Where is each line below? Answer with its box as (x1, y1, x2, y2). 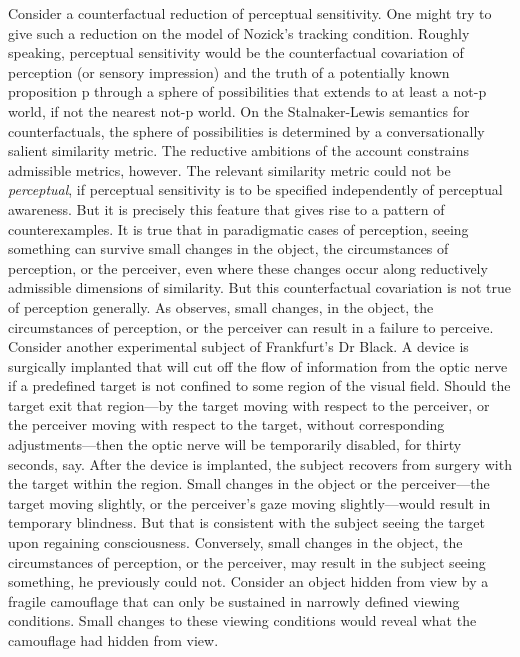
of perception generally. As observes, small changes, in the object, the (8, 296, 434, 317)
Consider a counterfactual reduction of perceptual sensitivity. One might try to (8, 3, 492, 23)
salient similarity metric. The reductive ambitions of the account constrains (8, 140, 469, 161)
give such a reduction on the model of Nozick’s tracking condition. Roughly (8, 22, 470, 43)
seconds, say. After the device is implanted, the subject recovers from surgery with (8, 453, 512, 474)
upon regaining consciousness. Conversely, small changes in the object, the (8, 532, 463, 553)
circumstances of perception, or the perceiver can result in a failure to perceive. (8, 316, 494, 337)
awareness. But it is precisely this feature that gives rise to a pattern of (8, 198, 445, 219)
